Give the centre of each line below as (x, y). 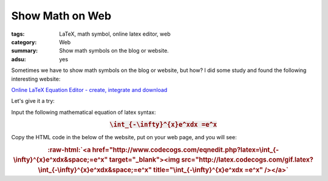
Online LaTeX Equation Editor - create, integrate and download (89, 90)
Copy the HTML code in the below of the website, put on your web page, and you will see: (124, 137)
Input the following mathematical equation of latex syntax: (84, 112)
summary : (25, 51)
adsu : (19, 59)
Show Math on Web (61, 16)
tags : (18, 34)
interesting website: (36, 79)
